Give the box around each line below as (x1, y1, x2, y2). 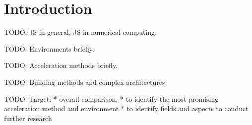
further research (4, 113, 52, 123)
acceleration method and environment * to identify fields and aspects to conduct (4, 103, 249, 114)
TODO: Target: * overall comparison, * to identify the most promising (4, 93, 219, 104)
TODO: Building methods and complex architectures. (4, 76, 167, 87)
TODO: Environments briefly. (4, 43, 94, 54)
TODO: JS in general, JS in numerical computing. (4, 27, 157, 37)
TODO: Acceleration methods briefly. (4, 60, 118, 70)
